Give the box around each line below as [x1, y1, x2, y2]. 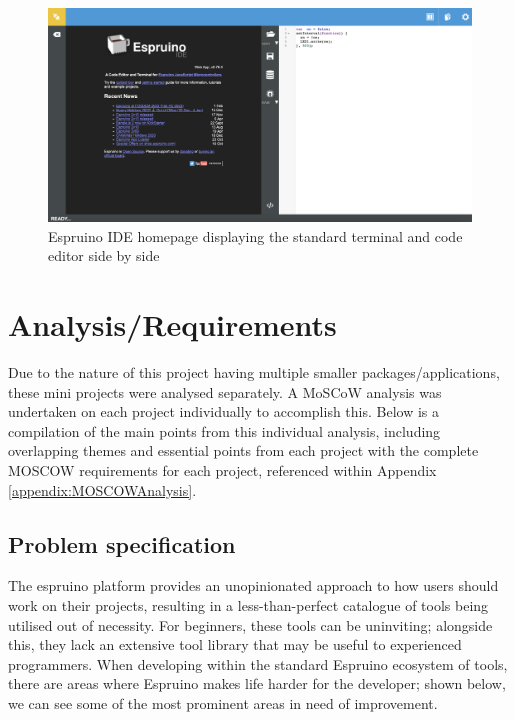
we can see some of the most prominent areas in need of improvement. [8, 692, 438, 713]
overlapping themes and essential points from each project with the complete [8, 440, 479, 461]
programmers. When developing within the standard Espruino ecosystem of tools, [8, 653, 508, 674]
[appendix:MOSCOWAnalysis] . [8, 479, 197, 500]
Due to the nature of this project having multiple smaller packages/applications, [8, 361, 500, 382]
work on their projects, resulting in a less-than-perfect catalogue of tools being [8, 594, 489, 615]
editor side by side [48, 245, 160, 266]
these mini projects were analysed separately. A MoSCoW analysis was [8, 381, 442, 402]
